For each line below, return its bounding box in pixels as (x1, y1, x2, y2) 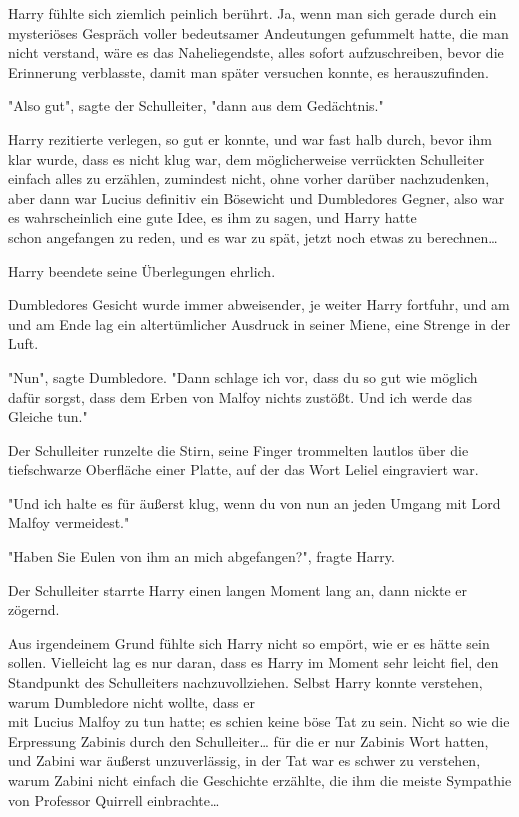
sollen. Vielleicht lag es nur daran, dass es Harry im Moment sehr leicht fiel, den (8, 652, 499, 673)
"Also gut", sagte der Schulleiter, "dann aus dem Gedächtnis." (8, 95, 384, 116)
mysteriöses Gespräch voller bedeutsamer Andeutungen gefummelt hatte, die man (8, 22, 509, 43)
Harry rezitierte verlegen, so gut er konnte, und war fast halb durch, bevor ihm (8, 128, 492, 149)
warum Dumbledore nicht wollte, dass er (8, 691, 256, 712)
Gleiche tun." (8, 406, 88, 427)
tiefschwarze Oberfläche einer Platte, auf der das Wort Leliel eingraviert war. (8, 459, 479, 480)
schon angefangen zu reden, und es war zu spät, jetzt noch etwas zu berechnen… (8, 226, 498, 247)
